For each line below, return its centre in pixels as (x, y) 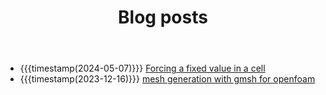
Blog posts (163, 17)
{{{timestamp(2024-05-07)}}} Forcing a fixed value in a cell (142, 68)
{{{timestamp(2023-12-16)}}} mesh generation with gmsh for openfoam (167, 79)
